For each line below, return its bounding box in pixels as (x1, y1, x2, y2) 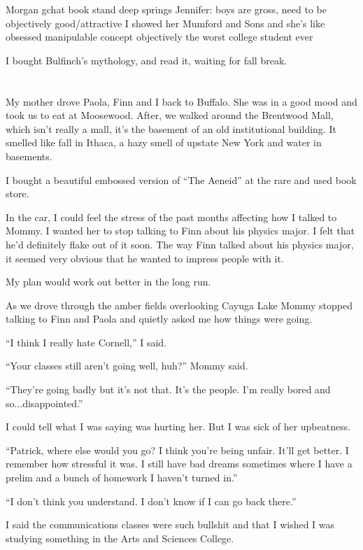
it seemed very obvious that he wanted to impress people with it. (6, 251, 284, 265)
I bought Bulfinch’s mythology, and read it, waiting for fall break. (6, 52, 287, 67)
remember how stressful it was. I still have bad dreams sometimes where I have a (6, 456, 353, 471)
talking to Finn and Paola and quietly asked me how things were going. (6, 311, 313, 326)
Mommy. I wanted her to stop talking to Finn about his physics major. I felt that (6, 223, 355, 238)
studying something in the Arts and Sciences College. (6, 530, 234, 545)
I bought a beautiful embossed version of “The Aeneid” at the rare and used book (6, 172, 357, 187)
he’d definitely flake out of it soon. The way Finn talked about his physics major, (6, 237, 354, 251)
